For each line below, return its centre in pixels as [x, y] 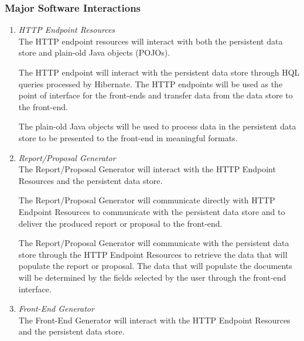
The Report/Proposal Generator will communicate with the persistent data [154, 243]
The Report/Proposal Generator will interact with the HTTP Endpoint [147, 169]
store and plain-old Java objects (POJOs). [94, 52]
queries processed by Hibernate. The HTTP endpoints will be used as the [151, 83]
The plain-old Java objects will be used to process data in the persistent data [157, 126]
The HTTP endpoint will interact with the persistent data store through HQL [159, 72]
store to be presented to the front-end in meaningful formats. [128, 137]
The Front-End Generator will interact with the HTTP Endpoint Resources [154, 320]
